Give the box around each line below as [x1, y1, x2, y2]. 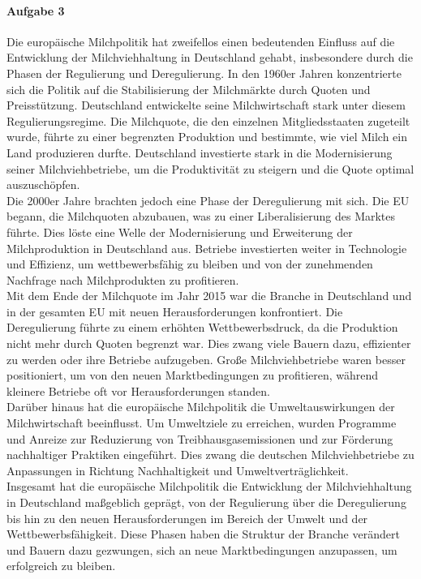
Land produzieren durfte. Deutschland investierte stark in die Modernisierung [6, 144, 393, 161]
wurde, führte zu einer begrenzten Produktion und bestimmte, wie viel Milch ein [6, 128, 408, 145]
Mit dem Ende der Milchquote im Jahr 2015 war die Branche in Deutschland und [6, 287, 412, 304]
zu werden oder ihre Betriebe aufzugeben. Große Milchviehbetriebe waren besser [6, 350, 406, 367]
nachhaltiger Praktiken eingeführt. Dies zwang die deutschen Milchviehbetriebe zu [6, 446, 415, 463]
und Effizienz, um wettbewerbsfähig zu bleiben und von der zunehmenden [6, 255, 373, 272]
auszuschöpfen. [6, 176, 80, 193]
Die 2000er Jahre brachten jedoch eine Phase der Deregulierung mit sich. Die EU [6, 191, 410, 208]
